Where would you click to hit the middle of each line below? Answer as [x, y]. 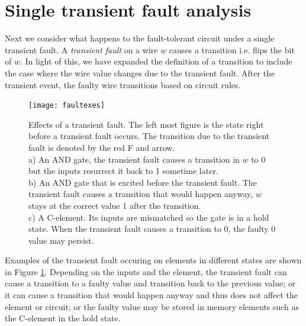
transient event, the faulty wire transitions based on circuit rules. [123, 84]
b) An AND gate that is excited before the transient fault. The [143, 182]
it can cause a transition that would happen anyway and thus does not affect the [152, 295]
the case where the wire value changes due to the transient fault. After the [140, 72]
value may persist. [61, 240]
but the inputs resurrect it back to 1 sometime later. [123, 171]
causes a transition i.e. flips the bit [232, 49]
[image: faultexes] [67, 106]
